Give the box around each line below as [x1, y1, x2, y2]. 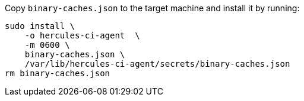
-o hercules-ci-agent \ [24, 31, 140, 40]
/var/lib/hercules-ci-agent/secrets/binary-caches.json [24, 59, 290, 69]
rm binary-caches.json [5, 69, 110, 78]
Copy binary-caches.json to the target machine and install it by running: [5, 3, 300, 13]
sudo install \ [5, 21, 75, 31]
